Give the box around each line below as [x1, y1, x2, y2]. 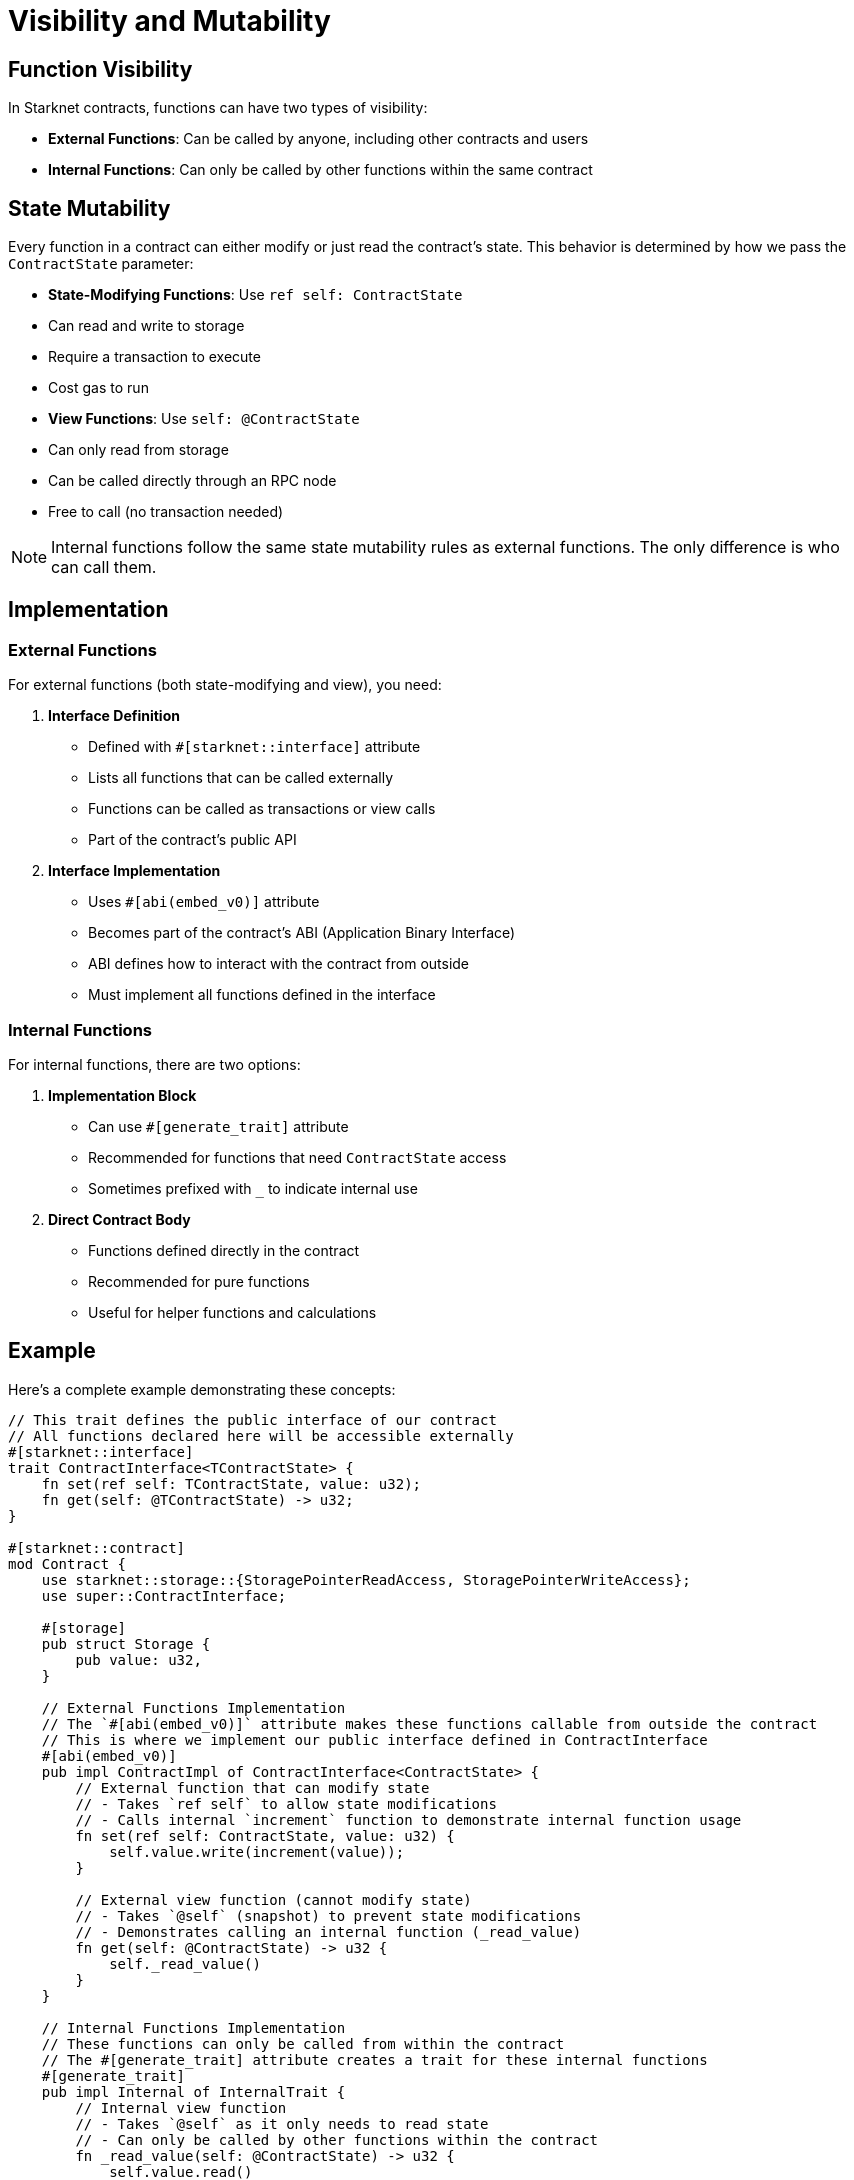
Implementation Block [48, 1086, 197, 1104]
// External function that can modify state [75, 1779, 430, 1796]
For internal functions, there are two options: [8, 1055, 301, 1073]
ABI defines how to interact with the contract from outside [88, 955, 470, 973]
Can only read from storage [48, 441, 229, 459]
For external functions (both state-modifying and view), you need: [8, 676, 442, 694]
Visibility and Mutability [8, 4, 331, 38]
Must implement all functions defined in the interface [88, 986, 436, 1004]
